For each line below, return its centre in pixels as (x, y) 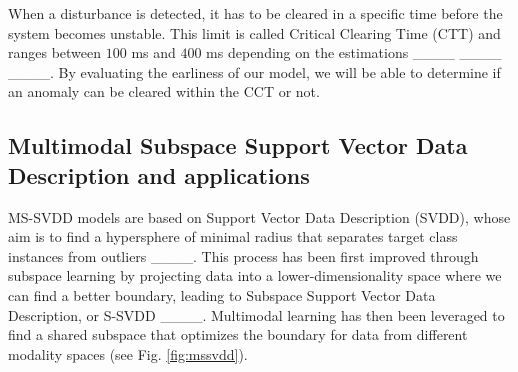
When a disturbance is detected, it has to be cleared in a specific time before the (255, 13)
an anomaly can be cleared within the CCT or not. (164, 91)
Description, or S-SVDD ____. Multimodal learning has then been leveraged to (256, 314)
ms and (153, 52)
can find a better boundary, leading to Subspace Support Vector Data (222, 294)
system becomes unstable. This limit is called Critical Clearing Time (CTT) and (254, 32)
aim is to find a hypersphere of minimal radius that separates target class (233, 236)
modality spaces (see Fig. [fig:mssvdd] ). (128, 353)
